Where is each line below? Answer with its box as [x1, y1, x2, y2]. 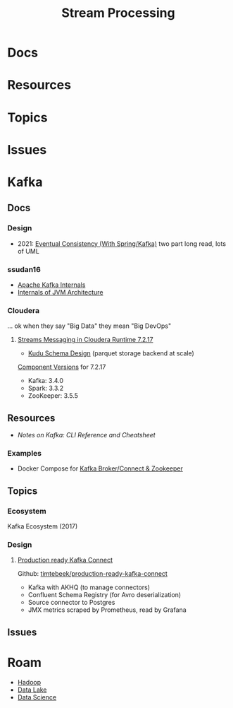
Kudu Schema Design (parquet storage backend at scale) [27, 349, 195, 358]
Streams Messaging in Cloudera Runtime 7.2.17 [17, 336, 153, 344]
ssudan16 [7, 264, 41, 274]
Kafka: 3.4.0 [27, 377, 64, 385]
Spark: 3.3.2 [27, 384, 64, 393]
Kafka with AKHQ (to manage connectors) [27, 583, 150, 591]
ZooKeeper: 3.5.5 [27, 391, 79, 400]
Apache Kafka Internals [17, 281, 86, 289]
